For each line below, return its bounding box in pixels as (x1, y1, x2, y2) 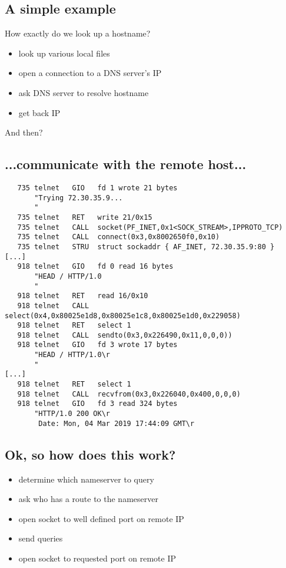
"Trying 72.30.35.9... (34, 193, 123, 202)
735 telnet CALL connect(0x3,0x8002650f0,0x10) (17, 233, 220, 242)
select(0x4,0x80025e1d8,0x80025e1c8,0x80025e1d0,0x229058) (5, 311, 241, 320)
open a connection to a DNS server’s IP (18, 67, 162, 79)
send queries (18, 532, 63, 544)
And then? (5, 126, 43, 138)
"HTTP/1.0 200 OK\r (34, 410, 110, 418)
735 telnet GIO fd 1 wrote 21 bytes (17, 183, 178, 192)
